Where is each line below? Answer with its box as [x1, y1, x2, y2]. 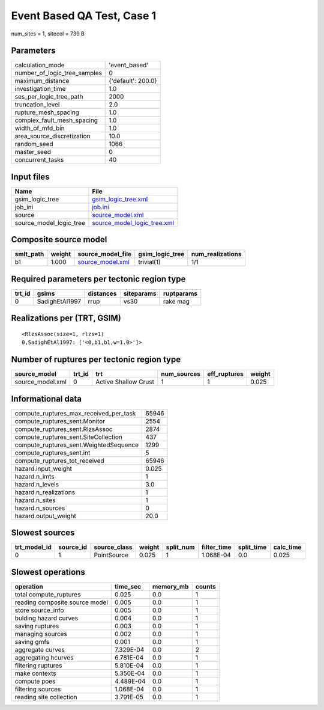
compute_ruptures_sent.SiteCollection [14, 433, 123, 441]
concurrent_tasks [14, 156, 64, 164]
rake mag [163, 298, 190, 305]
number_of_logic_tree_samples [14, 69, 102, 78]
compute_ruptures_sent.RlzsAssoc [14, 424, 113, 433]
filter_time [201, 543, 232, 551]
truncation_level [14, 100, 60, 109]
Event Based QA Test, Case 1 [11, 9, 157, 22]
